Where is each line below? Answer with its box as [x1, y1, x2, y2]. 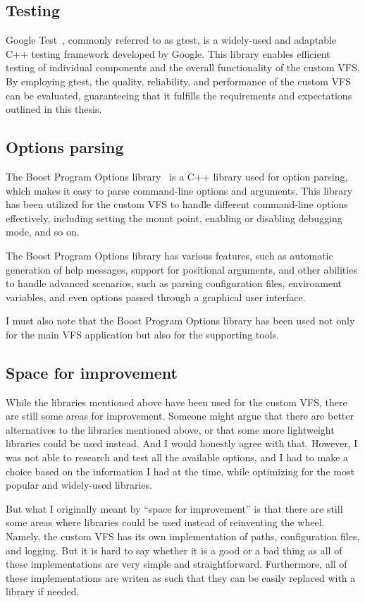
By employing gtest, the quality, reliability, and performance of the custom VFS [6, 73, 351, 88]
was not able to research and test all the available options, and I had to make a [6, 450, 349, 465]
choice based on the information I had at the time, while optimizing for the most [6, 463, 354, 478]
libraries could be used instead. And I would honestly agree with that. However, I [6, 436, 358, 451]
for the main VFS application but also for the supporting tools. [6, 327, 279, 341]
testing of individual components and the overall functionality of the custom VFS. [6, 60, 360, 75]
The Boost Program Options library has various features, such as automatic [6, 248, 333, 262]
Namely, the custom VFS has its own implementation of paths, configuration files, [6, 529, 360, 544]
